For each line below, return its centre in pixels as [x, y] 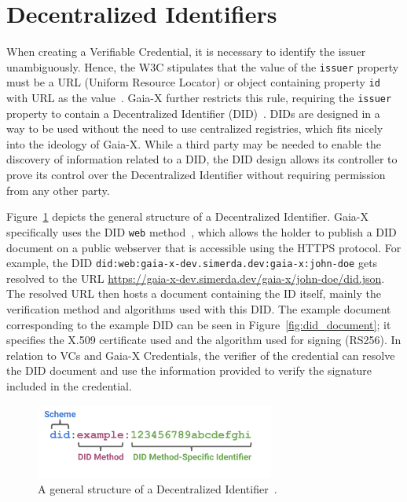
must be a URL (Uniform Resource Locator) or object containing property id [193, 82]
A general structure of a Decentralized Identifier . [158, 489]
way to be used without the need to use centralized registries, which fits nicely [195, 128]
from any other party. [58, 190]
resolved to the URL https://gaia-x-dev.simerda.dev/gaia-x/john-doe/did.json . [196, 278]
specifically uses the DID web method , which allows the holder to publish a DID [202, 231]
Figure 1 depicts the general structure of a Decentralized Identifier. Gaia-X [187, 216]
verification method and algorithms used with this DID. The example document [199, 308]
